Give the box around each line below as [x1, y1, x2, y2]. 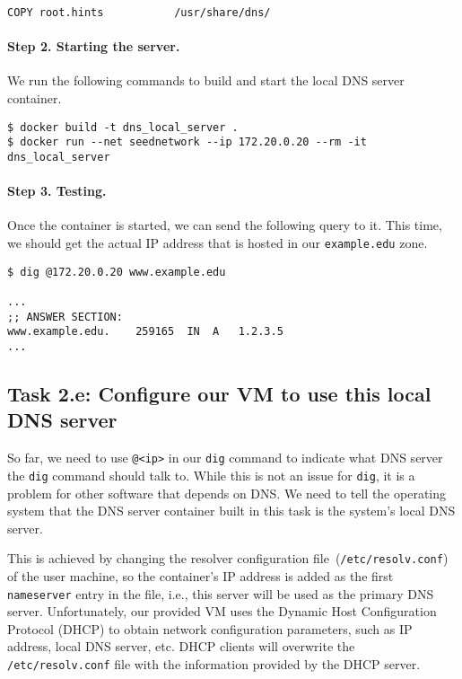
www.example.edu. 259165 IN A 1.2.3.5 [7, 325, 283, 339]
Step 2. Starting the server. [7, 37, 180, 56]
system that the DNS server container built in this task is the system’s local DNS [7, 501, 456, 520]
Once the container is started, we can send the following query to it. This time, [7, 216, 442, 234]
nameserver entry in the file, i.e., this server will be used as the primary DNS [7, 584, 434, 603]
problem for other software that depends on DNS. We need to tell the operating [7, 483, 447, 502]
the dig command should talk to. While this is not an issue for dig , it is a [7, 465, 415, 484]
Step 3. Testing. [7, 181, 107, 200]
